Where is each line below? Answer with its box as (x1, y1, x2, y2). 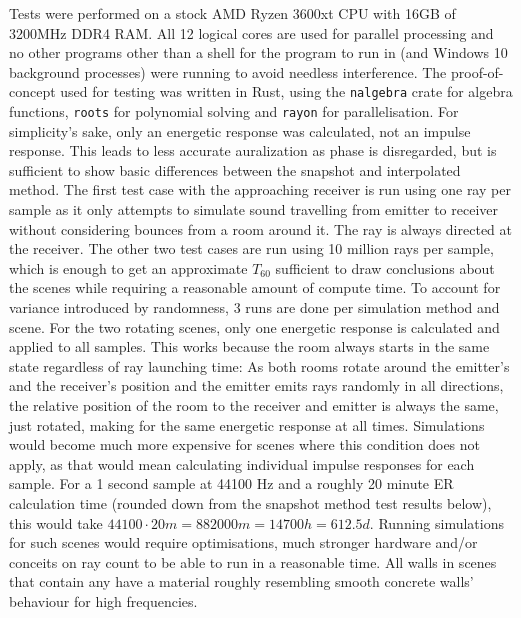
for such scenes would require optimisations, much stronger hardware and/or (9, 532, 478, 553)
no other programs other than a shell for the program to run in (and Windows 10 (9, 42, 508, 63)
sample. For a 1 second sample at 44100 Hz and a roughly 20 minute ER (9, 473, 454, 494)
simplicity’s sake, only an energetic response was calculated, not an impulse (9, 120, 471, 141)
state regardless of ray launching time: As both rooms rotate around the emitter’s (9, 355, 510, 376)
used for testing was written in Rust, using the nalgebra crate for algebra (60, 81, 513, 102)
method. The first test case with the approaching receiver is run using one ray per (9, 179, 511, 200)
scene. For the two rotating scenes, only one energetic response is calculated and (9, 316, 500, 337)
